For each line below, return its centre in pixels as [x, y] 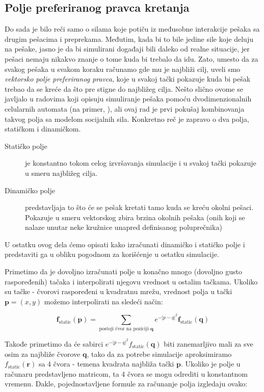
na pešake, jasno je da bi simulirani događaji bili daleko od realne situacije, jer [127, 49]
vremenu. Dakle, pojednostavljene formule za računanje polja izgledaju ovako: [126, 384]
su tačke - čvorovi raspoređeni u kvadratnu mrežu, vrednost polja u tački [118, 291]
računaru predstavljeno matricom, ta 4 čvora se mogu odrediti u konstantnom [126, 373]
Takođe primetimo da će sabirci [54, 343]
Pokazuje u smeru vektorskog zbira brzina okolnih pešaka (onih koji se [135, 217]
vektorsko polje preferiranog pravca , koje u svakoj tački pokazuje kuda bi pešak [128, 79]
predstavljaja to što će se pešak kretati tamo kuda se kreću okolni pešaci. [139, 207]
